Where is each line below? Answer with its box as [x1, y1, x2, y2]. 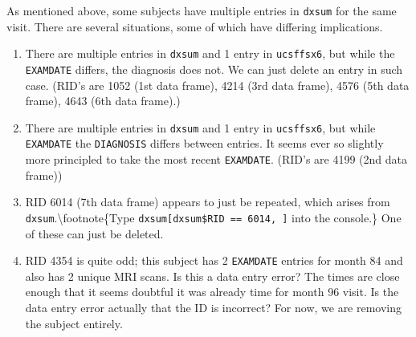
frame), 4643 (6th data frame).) [25, 92, 181, 109]
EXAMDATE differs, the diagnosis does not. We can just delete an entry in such [25, 60, 403, 77]
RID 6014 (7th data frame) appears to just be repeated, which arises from [25, 193, 390, 210]
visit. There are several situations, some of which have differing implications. [6, 18, 383, 35]
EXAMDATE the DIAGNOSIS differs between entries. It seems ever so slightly [25, 135, 384, 152]
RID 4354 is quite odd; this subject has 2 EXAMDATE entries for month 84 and [25, 252, 403, 269]
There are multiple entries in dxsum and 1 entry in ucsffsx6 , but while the [25, 45, 395, 62]
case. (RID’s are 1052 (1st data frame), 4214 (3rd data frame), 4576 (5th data [25, 76, 410, 93]
